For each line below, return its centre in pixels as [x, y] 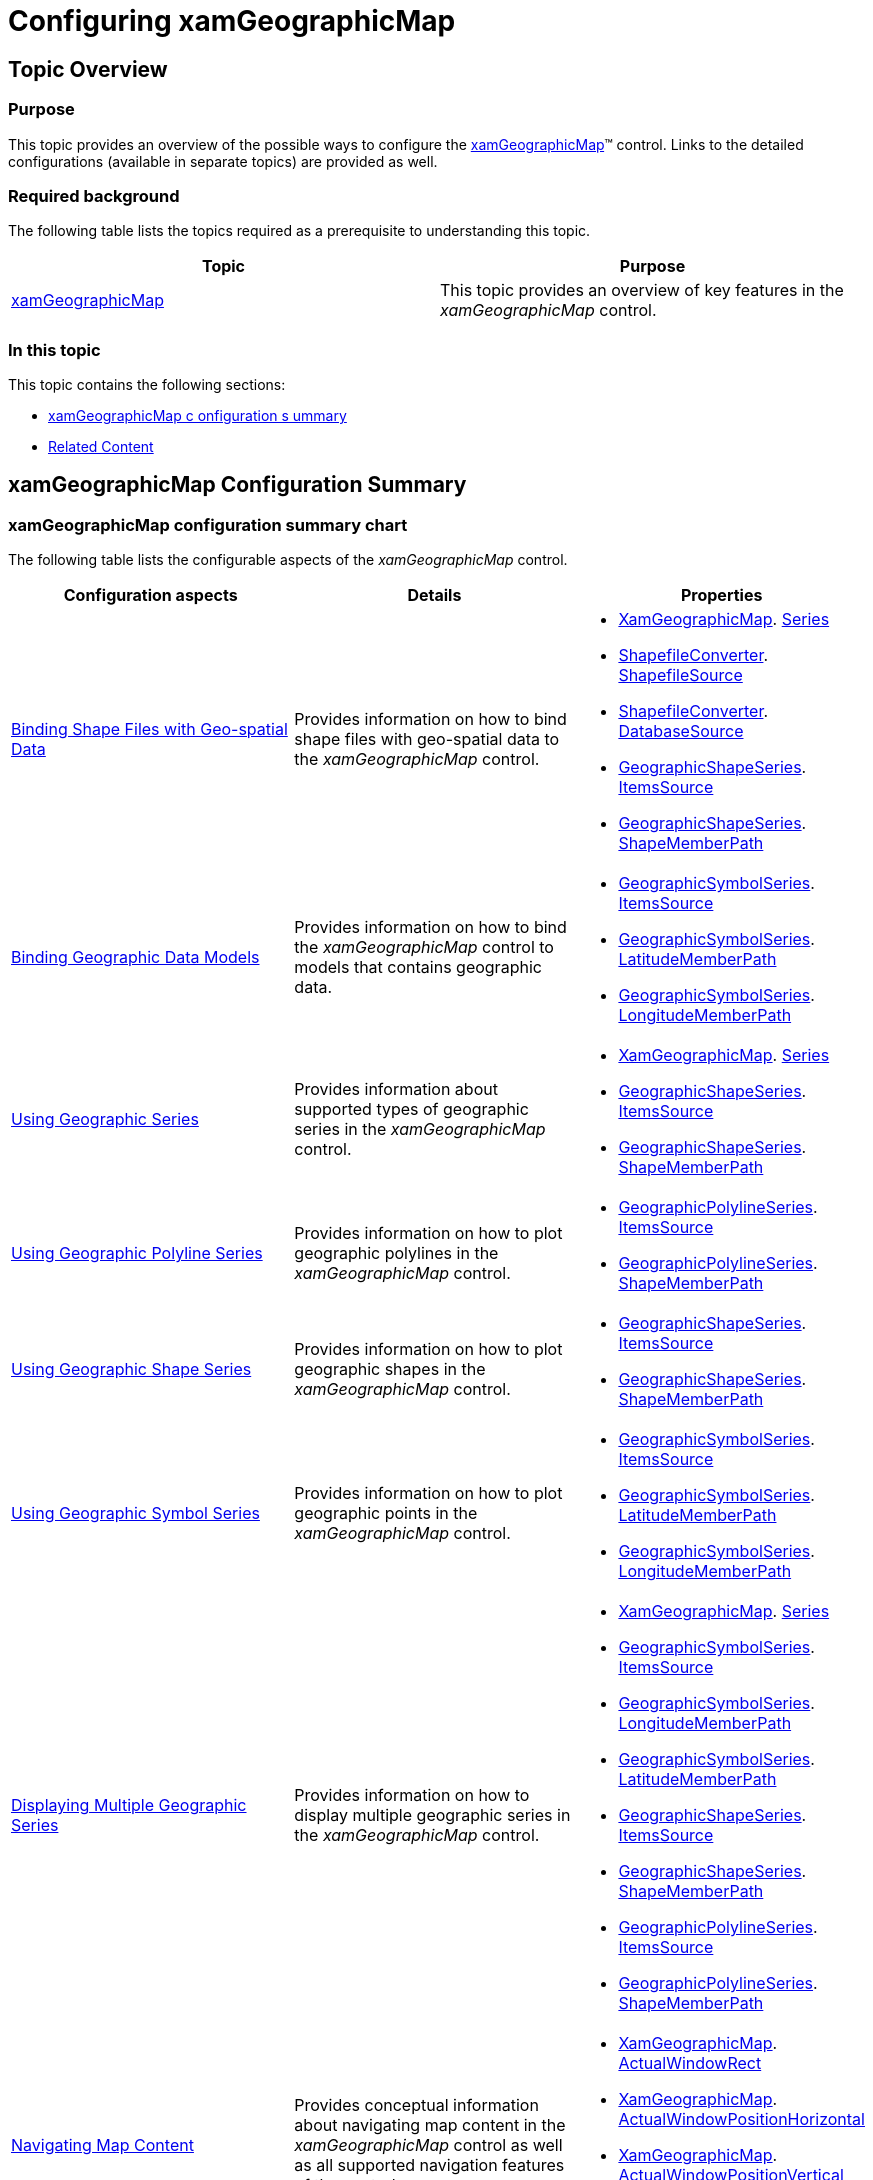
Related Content [101, 447]
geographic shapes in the [390, 1369]
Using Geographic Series [105, 1119]
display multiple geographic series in [432, 1815]
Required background [94, 195]
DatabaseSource [681, 731]
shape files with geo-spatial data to [427, 739]
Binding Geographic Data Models [135, 957]
